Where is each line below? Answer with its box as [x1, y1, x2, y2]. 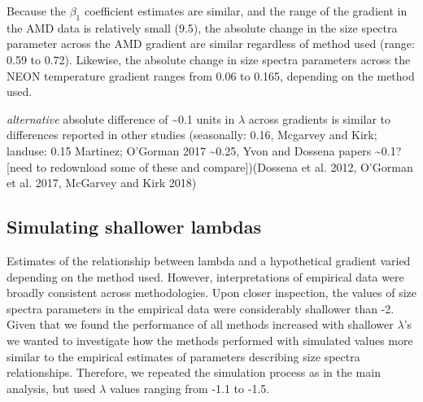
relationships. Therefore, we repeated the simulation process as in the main [7, 364, 381, 381]
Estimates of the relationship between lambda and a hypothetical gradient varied [7, 251, 411, 269]
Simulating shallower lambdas [7, 214, 262, 239]
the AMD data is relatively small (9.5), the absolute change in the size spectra [7, 19, 398, 36]
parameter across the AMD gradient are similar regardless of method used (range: [7, 35, 415, 52]
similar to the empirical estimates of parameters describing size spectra [7, 347, 360, 365]
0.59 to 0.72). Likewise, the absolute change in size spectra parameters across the [7, 50, 411, 68]
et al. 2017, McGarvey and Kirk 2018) [7, 174, 197, 191]
